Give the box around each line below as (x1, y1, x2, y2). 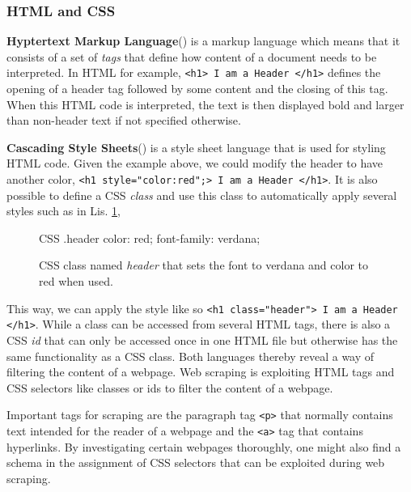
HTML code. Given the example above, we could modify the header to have (6, 155, 383, 172)
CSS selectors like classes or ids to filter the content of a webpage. (6, 379, 333, 396)
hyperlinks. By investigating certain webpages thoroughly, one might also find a (6, 438, 401, 455)
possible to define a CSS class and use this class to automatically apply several (6, 186, 397, 203)
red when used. (39, 273, 113, 290)
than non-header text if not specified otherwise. (6, 112, 241, 129)
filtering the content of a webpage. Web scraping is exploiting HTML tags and (6, 363, 395, 380)
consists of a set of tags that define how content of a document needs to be (6, 48, 377, 65)
